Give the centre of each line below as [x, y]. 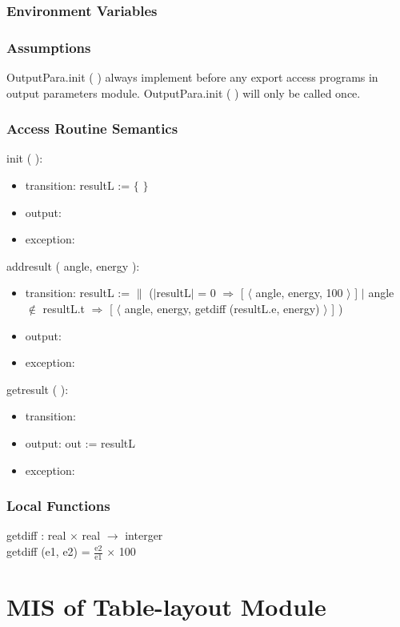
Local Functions [58, 506]
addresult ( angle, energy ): [73, 265]
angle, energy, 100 [299, 293]
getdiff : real [36, 535]
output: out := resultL [80, 443]
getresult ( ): [38, 389]
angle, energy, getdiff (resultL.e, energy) [222, 309]
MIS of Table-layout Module [166, 607]
